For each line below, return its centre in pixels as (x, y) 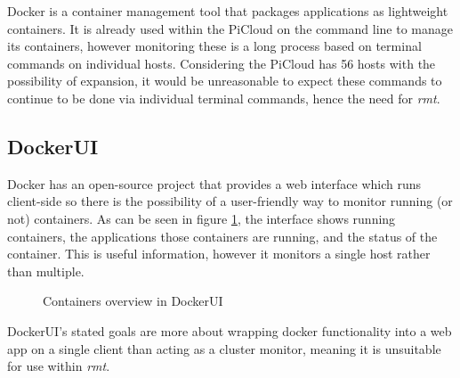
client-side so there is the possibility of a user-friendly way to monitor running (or (230, 201)
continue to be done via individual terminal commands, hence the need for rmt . (224, 98)
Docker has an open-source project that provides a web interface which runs (214, 183)
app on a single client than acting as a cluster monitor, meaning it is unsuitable (224, 348)
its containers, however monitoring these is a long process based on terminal (214, 46)
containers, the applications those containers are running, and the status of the (222, 236)
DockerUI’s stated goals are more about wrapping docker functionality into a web (230, 330)
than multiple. (46, 271)
